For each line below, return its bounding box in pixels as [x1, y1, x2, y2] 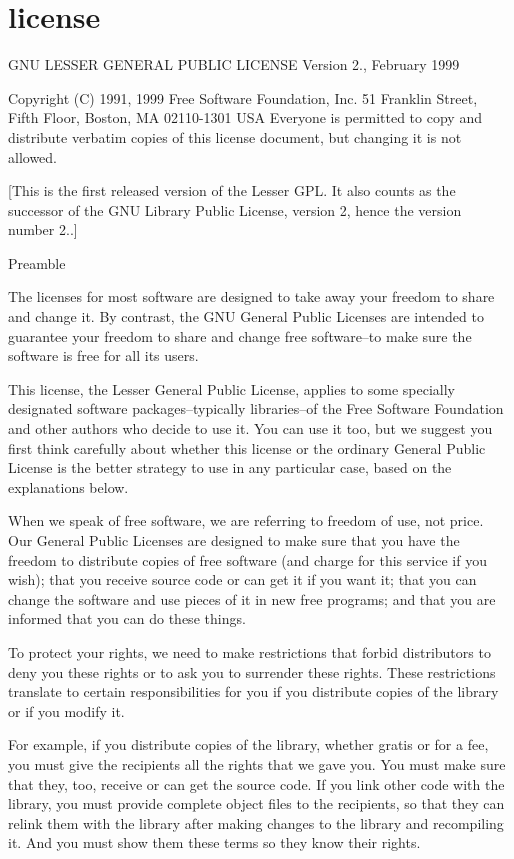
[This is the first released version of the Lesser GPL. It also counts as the [8, 180, 456, 201]
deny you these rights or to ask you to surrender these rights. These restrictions [8, 661, 496, 682]
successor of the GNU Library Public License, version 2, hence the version [8, 199, 462, 220]
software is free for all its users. [8, 345, 199, 366]
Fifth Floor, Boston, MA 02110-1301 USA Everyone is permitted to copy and [8, 107, 482, 128]
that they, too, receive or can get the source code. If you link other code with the [8, 773, 505, 794]
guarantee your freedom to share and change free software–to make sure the [8, 325, 472, 346]
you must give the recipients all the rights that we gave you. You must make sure [8, 753, 506, 774]
